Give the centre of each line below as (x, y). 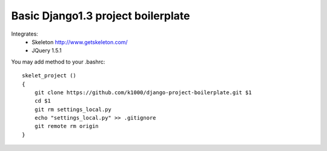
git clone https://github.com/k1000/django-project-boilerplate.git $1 (143, 92)
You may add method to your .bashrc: (58, 62)
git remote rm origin (67, 126)
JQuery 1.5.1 (47, 51)
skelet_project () (49, 76)
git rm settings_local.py (73, 109)
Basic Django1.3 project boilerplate (101, 16)
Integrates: (25, 34)
